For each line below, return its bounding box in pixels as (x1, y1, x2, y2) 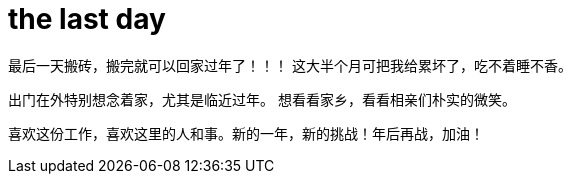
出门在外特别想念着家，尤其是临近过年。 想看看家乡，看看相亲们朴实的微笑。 (8, 90, 516, 108)
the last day (8, 2, 166, 36)
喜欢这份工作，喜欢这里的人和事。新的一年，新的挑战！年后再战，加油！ (8, 124, 484, 142)
